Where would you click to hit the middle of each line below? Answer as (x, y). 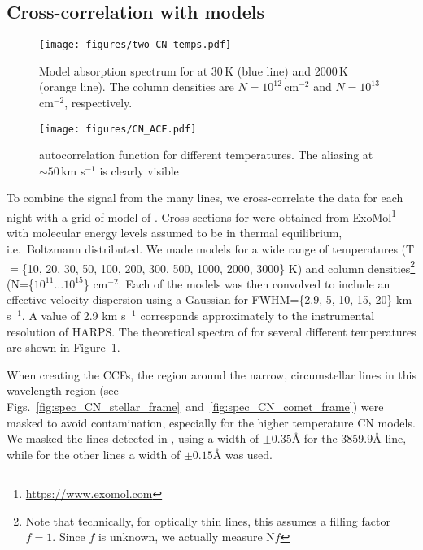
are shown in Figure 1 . (63, 347)
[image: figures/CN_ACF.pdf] (118, 129)
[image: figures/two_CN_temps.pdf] (135, 45)
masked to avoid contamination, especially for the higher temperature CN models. (211, 422)
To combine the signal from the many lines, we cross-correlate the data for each (205, 198)
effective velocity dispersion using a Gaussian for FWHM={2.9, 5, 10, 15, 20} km (209, 299)
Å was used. (242, 454)
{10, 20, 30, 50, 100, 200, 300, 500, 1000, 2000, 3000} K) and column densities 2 (218, 266)
